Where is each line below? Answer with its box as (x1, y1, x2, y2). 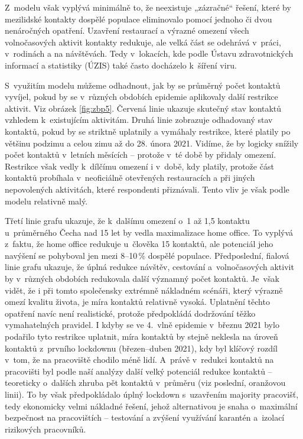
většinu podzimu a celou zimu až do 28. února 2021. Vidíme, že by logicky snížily (5, 136, 299, 149)
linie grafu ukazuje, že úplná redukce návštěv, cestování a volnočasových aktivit (5, 261, 294, 273)
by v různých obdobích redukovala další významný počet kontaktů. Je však (5, 272, 279, 285)
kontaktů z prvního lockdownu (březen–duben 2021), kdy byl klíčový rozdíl (5, 342, 278, 354)
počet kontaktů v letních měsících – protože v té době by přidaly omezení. (5, 148, 276, 161)
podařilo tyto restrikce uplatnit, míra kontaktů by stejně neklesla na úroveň (5, 330, 278, 343)
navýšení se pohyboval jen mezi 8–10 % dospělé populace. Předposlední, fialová (5, 249, 289, 261)
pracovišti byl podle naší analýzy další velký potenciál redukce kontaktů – (5, 365, 272, 377)
